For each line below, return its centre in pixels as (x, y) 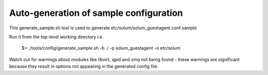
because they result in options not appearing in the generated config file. (84, 67)
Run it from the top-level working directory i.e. (56, 37)
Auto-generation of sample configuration (96, 13)
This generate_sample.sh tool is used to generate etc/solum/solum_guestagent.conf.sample (103, 28)
